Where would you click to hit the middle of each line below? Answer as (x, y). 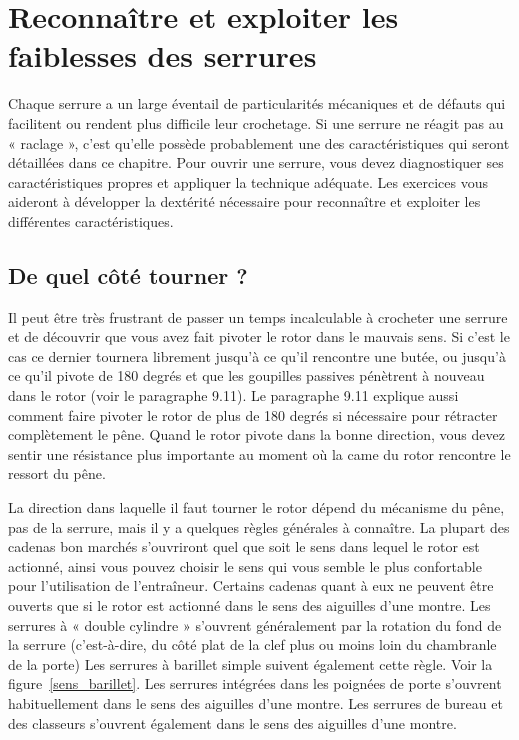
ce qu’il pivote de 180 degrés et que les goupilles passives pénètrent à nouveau (246, 375)
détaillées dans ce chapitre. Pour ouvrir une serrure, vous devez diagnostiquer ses (256, 162)
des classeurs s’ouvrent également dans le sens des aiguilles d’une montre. (232, 722)
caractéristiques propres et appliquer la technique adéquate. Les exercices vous (248, 181)
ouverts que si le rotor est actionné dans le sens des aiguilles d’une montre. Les (249, 604)
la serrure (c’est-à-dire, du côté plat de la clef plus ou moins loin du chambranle (252, 644)
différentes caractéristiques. (91, 220)
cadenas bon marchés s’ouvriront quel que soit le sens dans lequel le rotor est (244, 546)
